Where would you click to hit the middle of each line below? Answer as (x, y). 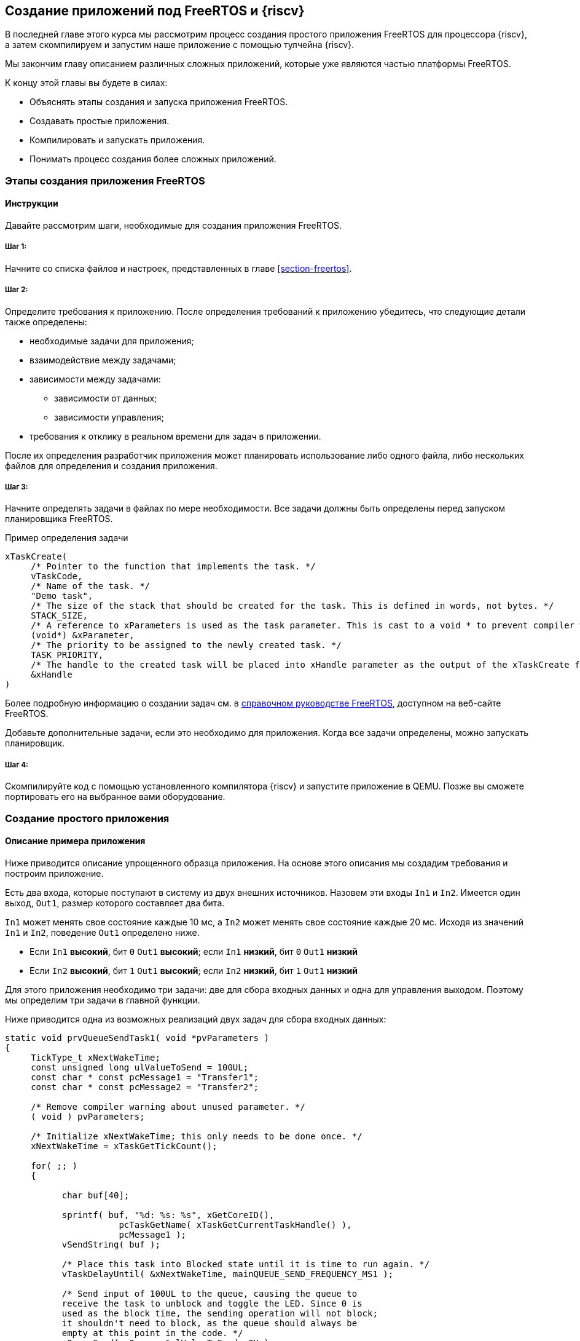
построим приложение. (54, 873)
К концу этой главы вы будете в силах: (86, 83)
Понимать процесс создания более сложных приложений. (153, 159)
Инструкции (32, 204)
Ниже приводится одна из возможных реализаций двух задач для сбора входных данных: (196, 1019)
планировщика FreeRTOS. (59, 519)
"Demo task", (62, 596)
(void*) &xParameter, (83, 635)
